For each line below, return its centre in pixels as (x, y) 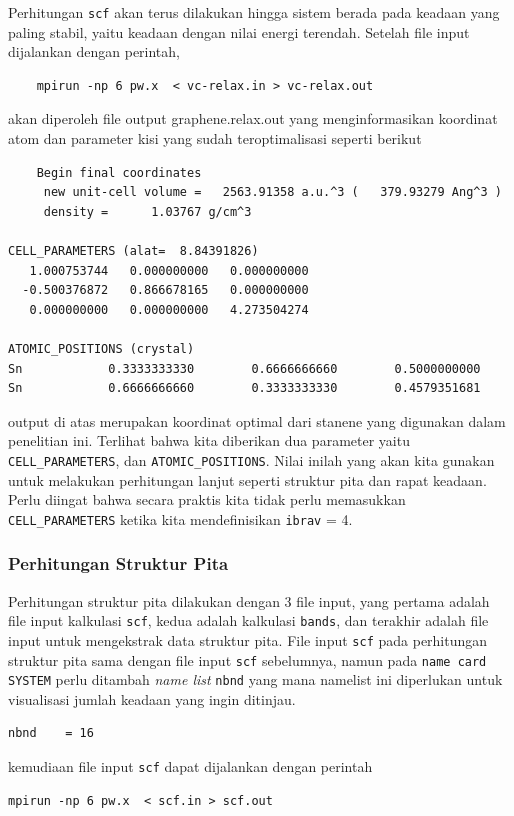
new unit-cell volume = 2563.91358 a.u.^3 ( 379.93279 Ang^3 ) (272, 192)
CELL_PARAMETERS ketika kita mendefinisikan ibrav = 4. (180, 518)
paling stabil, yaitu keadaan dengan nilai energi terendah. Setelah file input (239, 31)
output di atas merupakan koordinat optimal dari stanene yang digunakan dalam (257, 420)
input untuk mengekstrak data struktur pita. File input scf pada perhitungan (248, 639)
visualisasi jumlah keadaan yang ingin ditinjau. (152, 698)
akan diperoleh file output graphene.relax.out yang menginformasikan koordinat (253, 118)
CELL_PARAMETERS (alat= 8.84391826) (133, 251)
